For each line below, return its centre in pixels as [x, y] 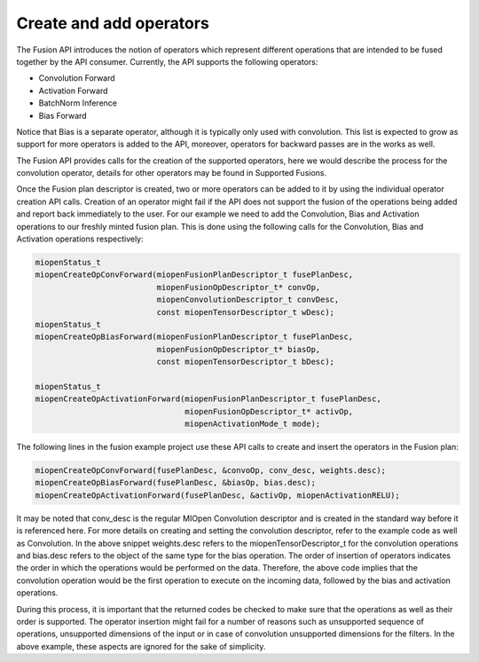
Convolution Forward [77, 78]
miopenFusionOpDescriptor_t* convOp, [239, 287]
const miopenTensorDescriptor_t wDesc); [246, 312]
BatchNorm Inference [78, 103]
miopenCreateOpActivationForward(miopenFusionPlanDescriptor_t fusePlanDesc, [208, 399]
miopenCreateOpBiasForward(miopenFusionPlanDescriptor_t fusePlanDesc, [194, 337]
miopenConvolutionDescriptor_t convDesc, [248, 300]
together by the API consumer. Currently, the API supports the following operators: [167, 61]
